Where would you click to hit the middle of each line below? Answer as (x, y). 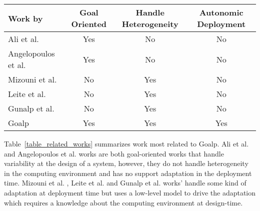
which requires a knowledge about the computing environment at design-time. (123, 202)
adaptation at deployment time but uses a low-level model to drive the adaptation (130, 192)
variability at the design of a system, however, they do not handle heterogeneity (126, 163)
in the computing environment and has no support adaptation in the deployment (128, 173)
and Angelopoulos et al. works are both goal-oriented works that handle (114, 153)
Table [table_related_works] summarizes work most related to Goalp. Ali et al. (126, 143)
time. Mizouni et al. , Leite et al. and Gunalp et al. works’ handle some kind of (125, 183)
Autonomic (221, 12)
